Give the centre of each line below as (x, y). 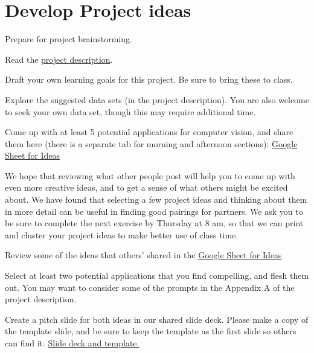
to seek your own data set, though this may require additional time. (130, 111)
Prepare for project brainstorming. (69, 39)
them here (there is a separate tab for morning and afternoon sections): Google (151, 143)
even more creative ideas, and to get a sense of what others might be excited (146, 187)
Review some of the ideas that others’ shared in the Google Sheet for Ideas (143, 255)
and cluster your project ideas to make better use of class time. (122, 234)
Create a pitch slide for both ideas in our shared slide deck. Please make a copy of (157, 319)
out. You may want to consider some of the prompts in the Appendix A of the (150, 287)
